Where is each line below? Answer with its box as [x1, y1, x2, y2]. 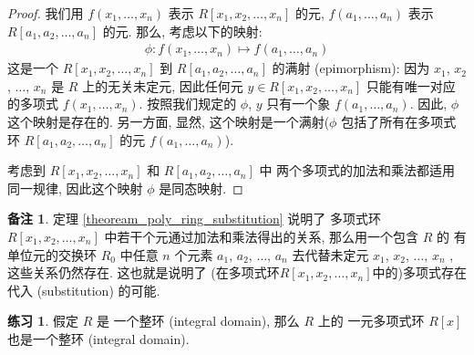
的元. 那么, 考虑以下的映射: [102, 21, 263, 40]
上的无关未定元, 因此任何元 [82, 76, 243, 95]
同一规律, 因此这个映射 [7, 178, 143, 197]
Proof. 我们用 [7, 4, 84, 22]
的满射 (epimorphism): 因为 [272, 58, 430, 78]
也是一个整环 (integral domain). [7, 329, 190, 348]
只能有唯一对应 [366, 76, 456, 95]
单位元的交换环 [7, 245, 97, 264]
